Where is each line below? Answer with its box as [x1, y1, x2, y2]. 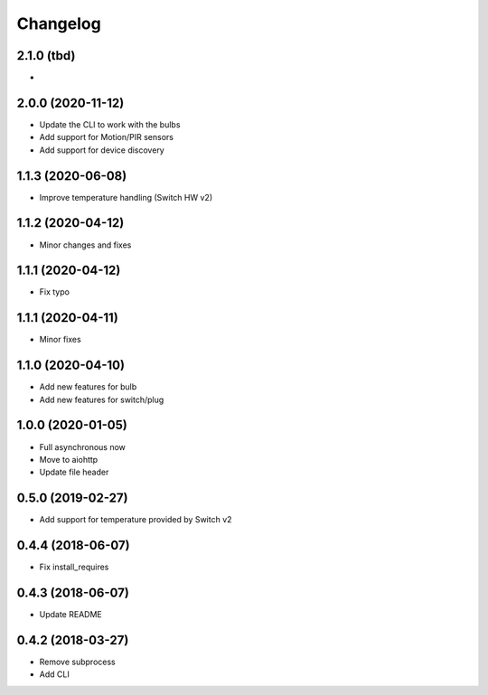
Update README [39, 609, 103, 620]
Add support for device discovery [39, 145, 164, 155]
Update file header [39, 466, 109, 478]
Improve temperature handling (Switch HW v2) [39, 192, 212, 202]
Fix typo [39, 286, 70, 297]
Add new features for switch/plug [39, 394, 164, 405]
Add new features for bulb [39, 381, 137, 392]
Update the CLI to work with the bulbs [39, 118, 181, 130]
